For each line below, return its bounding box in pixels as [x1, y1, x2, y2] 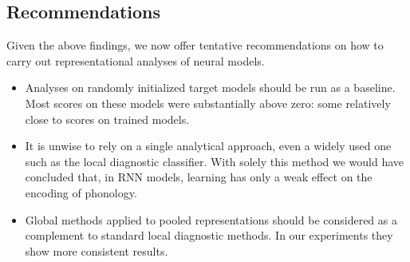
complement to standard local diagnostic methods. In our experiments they [25, 227, 393, 244]
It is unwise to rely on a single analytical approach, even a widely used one [25, 137, 392, 154]
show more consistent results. [25, 242, 168, 259]
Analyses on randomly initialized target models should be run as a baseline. [25, 79, 396, 96]
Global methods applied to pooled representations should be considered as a [25, 211, 397, 228]
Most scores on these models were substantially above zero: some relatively [25, 94, 391, 111]
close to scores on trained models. [25, 110, 190, 127]
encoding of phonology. [25, 184, 137, 200]
